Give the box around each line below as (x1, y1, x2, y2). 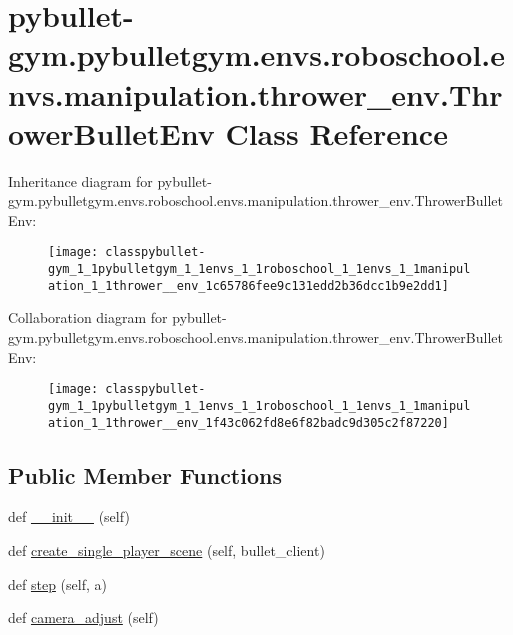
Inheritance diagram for (8, 170, 153, 191)
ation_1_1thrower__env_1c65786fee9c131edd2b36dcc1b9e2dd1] (48, 278, 449, 293)
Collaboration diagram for (8, 307, 168, 328)
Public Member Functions (8, 459, 282, 490)
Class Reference (225, 112, 448, 153)
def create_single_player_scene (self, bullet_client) (8, 539, 325, 560)
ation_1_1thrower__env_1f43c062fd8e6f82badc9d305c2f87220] (48, 415, 449, 430)
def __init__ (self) (8, 506, 130, 527)
